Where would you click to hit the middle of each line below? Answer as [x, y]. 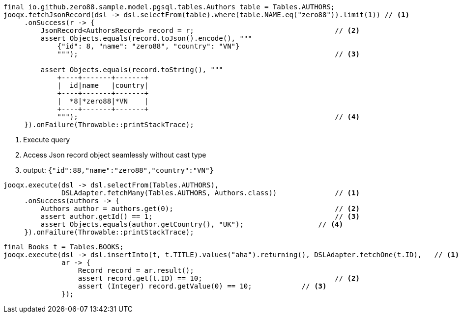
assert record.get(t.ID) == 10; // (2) [219, 278]
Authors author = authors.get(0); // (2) [200, 209]
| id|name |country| [103, 85]
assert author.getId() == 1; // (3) [200, 216]
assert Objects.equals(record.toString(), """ [132, 70]
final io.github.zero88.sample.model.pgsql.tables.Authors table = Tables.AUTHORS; [169, 7]
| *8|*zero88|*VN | [103, 101]
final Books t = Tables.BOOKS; [64, 247]
